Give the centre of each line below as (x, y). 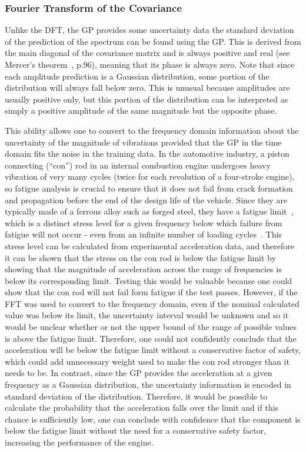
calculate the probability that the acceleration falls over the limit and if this (142, 408)
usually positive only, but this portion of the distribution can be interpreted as (147, 99)
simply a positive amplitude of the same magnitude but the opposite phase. (141, 110)
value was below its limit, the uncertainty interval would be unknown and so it (147, 315)
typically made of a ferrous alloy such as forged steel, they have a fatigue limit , (149, 211)
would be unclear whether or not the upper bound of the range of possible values (151, 327)
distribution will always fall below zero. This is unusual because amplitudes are (147, 88)
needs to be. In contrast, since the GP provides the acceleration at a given (139, 373)
